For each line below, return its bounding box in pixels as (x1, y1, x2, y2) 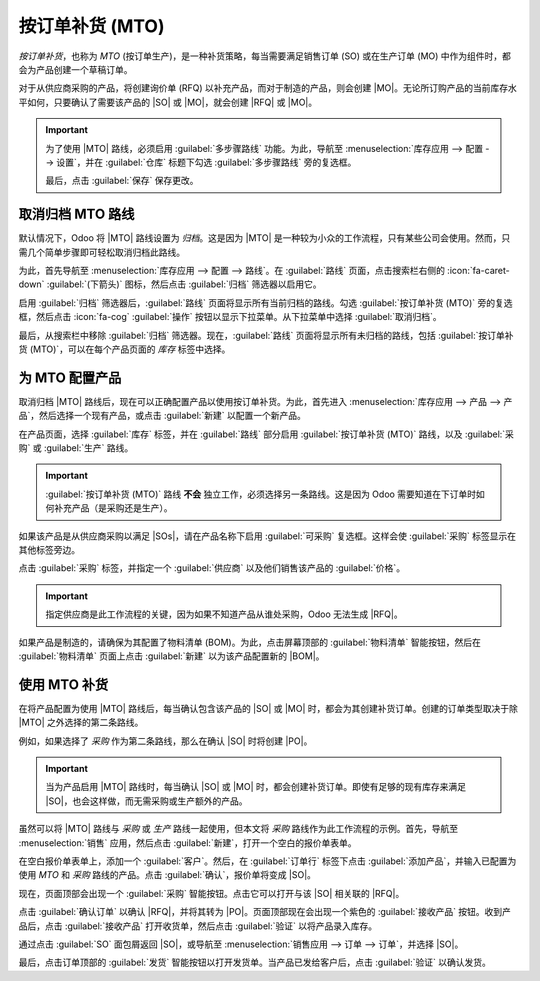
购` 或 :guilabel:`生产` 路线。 (18, 442, 134, 454)
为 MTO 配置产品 (18, 369, 122, 386)
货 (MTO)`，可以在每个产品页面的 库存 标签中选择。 (18, 343, 231, 355)
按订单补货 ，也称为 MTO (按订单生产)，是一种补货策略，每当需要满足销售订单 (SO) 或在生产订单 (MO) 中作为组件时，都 (18, 50, 512, 62)
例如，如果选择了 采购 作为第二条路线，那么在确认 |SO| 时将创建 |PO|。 (18, 735, 313, 747)
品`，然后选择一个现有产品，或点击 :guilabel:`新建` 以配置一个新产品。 (18, 410, 307, 422)
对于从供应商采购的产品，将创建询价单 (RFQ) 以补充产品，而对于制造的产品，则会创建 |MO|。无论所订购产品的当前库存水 (18, 82, 517, 94)
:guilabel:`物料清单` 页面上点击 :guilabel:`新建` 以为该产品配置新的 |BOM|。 (18, 650, 325, 662)
